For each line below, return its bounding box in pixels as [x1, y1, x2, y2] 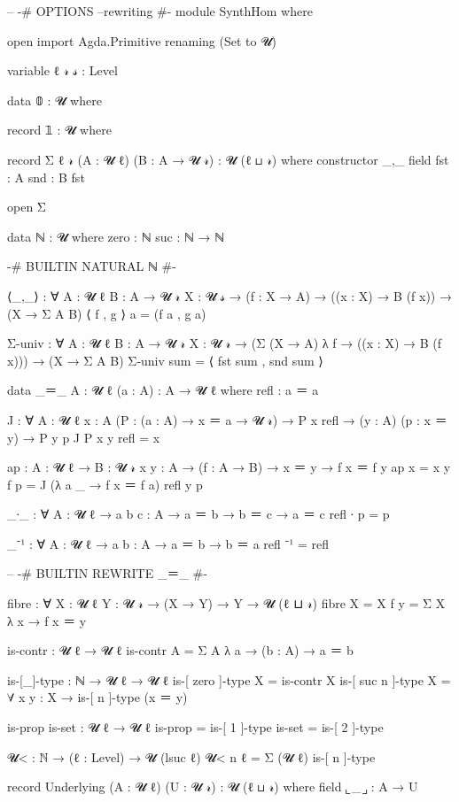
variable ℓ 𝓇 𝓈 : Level [7, 61, 118, 80]
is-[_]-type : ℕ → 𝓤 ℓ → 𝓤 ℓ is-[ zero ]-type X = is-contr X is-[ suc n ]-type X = [7, 670, 451, 689]
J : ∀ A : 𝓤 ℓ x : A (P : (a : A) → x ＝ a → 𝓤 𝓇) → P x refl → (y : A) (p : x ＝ [7, 410, 447, 428]
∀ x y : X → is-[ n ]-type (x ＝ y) [7, 688, 188, 706]
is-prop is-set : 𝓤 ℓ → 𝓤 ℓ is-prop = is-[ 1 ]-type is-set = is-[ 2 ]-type [7, 718, 384, 736]
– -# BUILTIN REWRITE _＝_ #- [7, 564, 207, 582]
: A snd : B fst [7, 167, 85, 186]
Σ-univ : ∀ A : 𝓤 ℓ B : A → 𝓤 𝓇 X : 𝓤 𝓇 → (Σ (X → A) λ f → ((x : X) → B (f [7, 334, 441, 352]
